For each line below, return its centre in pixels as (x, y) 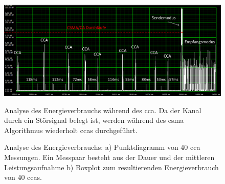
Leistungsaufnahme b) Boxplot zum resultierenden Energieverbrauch (111, 167)
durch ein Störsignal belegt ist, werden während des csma (94, 120)
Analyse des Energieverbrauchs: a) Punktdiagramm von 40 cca (102, 147)
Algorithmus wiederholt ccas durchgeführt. (71, 130)
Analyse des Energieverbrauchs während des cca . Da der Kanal (103, 110)
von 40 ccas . (23, 177)
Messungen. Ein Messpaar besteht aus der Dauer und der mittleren (109, 157)
